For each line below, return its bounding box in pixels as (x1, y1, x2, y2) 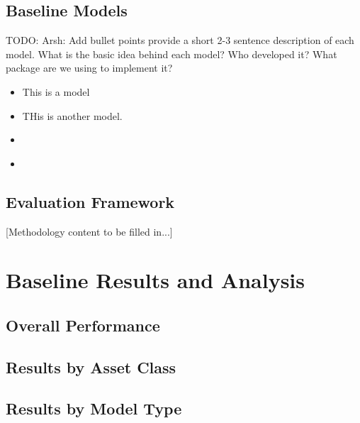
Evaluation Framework (6, 190, 175, 212)
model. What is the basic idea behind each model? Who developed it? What (6, 46, 337, 61)
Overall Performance (6, 314, 160, 336)
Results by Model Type (6, 397, 182, 419)
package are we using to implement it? (6, 60, 173, 75)
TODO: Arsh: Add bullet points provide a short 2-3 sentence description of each (6, 33, 354, 48)
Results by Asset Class (6, 356, 176, 378)
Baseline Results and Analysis (6, 265, 305, 295)
